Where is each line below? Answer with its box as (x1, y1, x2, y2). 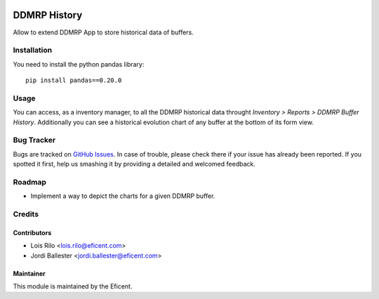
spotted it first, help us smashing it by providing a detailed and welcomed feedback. (13, 160, 255, 168)
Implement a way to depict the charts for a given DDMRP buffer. (30, 192, 215, 200)
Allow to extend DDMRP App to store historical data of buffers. (13, 28, 194, 36)
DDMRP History (13, 9, 83, 21)
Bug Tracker (13, 135, 56, 145)
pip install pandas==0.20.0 (25, 77, 122, 84)
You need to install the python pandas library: (13, 60, 145, 68)
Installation (13, 46, 53, 55)
